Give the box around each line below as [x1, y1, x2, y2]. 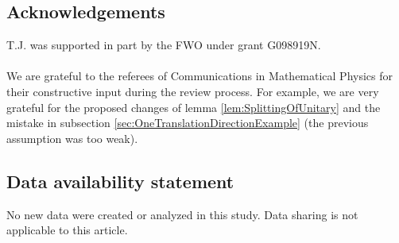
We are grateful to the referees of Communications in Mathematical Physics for [6, 67, 393, 84]
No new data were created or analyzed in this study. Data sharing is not [6, 206, 358, 222]
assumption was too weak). [6, 129, 138, 146]
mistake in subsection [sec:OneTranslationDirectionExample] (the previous [6, 114, 369, 131]
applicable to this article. [6, 222, 128, 238]
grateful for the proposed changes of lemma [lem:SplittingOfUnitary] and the [6, 98, 381, 115]
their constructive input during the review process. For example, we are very [6, 83, 379, 99]
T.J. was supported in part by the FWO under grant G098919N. [6, 37, 321, 53]
